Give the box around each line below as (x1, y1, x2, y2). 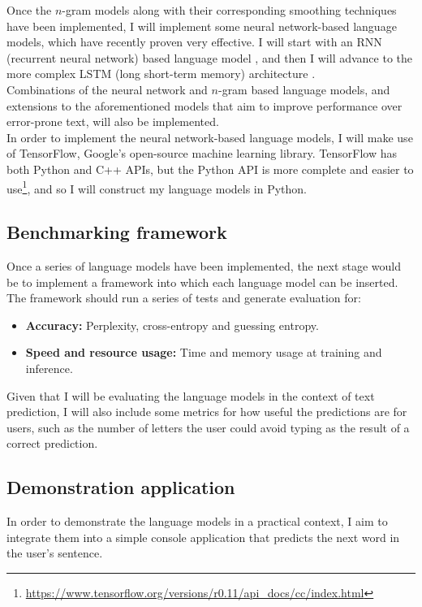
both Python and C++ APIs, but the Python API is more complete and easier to (6, 160, 414, 177)
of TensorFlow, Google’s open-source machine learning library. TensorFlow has (6, 145, 398, 162)
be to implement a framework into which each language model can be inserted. (6, 273, 398, 290)
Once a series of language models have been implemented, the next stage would (6, 257, 402, 274)
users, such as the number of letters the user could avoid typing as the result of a (6, 418, 410, 436)
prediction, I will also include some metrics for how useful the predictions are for (6, 403, 407, 420)
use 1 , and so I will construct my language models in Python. (6, 177, 308, 197)
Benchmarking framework (6, 219, 227, 245)
